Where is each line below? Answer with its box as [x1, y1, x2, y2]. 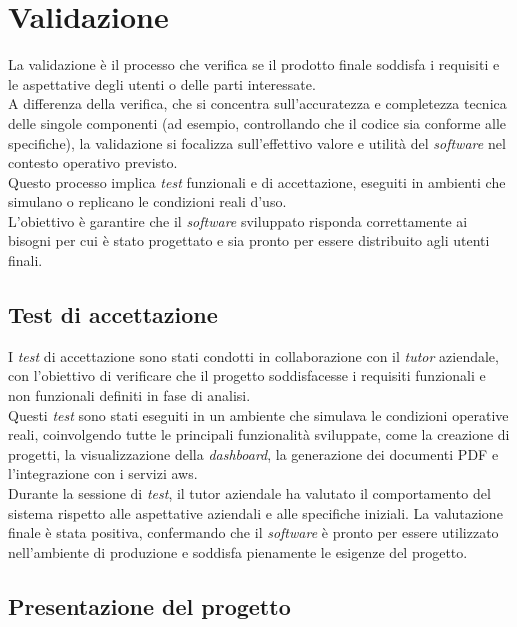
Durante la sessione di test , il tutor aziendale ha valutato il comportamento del [8, 483, 491, 504]
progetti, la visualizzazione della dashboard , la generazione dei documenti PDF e [8, 443, 499, 464]
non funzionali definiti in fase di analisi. [8, 385, 251, 406]
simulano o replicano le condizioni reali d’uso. [8, 191, 287, 212]
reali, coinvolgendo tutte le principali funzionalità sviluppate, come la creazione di [8, 424, 510, 445]
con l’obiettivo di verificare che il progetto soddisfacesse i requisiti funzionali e [8, 365, 486, 386]
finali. [8, 250, 43, 271]
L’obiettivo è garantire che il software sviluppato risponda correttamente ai [8, 210, 468, 231]
